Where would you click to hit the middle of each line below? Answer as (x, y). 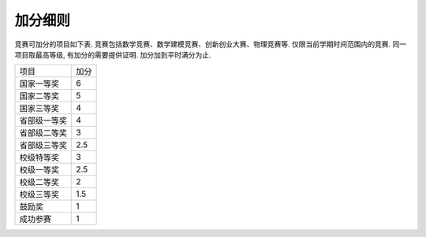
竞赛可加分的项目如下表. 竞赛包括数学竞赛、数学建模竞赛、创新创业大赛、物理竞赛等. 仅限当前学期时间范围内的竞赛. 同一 (210, 44)
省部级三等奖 (43, 146)
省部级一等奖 (43, 120)
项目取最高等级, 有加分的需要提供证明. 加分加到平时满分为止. (113, 54)
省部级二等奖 (43, 133)
